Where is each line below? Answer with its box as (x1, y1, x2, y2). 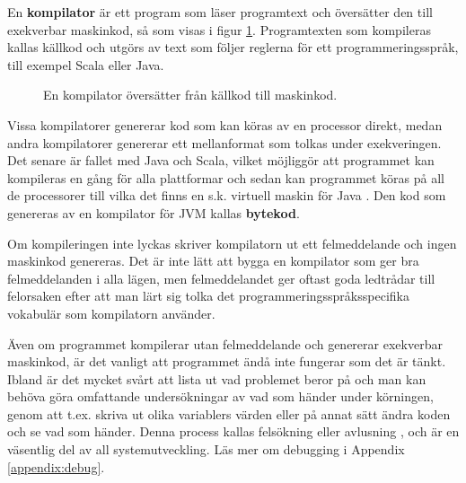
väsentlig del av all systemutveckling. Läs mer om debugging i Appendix (7, 440, 405, 459)
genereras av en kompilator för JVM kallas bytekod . (7, 203, 300, 222)
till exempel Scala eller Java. (7, 55, 164, 74)
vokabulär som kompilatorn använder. (7, 303, 215, 322)
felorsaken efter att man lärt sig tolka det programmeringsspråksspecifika (7, 286, 409, 305)
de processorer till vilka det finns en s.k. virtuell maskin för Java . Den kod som (7, 186, 446, 205)
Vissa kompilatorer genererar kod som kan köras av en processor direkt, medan (7, 115, 443, 134)
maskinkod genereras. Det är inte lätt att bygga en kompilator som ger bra (7, 251, 419, 270)
